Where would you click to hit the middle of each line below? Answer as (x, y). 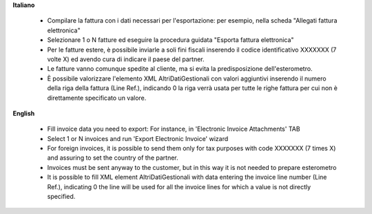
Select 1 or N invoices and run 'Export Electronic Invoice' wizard (138, 138)
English (24, 113)
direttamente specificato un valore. (97, 98)
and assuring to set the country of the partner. (113, 158)
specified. (61, 197)
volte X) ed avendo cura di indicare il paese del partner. (126, 59)
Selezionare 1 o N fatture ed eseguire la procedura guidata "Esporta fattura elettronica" (170, 40)
